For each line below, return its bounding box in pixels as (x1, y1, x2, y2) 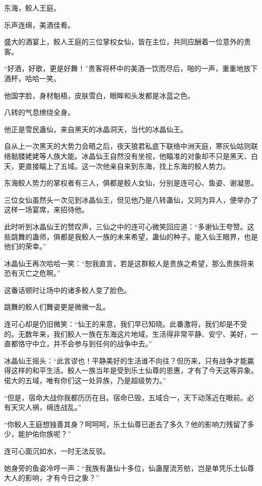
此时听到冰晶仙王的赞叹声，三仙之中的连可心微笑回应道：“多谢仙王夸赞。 (4, 221, 247, 231)
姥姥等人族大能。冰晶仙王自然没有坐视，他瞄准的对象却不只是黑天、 (25, 150, 251, 161)
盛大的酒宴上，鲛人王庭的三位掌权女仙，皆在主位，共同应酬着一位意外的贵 (4, 36, 251, 47)
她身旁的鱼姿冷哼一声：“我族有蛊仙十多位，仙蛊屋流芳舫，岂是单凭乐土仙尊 (4, 462, 254, 473)
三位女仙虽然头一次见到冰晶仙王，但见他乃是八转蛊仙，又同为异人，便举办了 (4, 194, 258, 205)
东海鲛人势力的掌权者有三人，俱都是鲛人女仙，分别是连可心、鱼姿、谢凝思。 (4, 177, 258, 188)
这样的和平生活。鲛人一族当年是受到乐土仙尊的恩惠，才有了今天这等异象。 (11, 365, 258, 376)
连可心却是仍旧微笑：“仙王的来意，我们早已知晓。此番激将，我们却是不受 (4, 319, 247, 329)
